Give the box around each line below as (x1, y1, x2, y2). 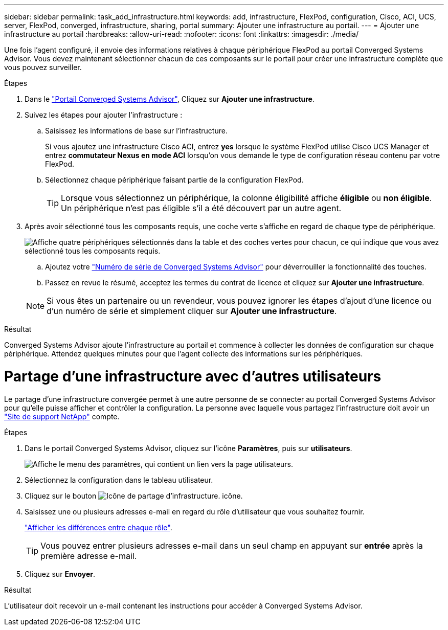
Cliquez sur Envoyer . (25, 569, 96, 578)
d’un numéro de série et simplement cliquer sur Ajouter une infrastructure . (47, 306, 337, 316)
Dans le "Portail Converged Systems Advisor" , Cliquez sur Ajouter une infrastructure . (25, 95, 315, 103)
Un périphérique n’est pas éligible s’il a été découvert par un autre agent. (61, 203, 342, 213)
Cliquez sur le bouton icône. (25, 491, 243, 500)
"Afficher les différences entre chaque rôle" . (25, 523, 172, 532)
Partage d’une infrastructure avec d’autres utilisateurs (4, 367, 382, 385)
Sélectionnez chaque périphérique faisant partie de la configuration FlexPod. (45, 175, 304, 184)
